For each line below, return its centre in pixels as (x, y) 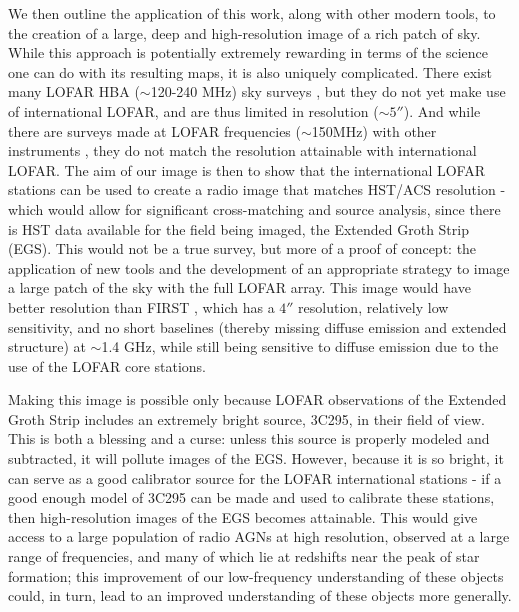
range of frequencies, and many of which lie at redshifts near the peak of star (244, 556)
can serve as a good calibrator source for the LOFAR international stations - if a (255, 477)
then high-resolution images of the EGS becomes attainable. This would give (243, 516)
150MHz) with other (374, 130)
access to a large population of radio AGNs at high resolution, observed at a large (259, 536)
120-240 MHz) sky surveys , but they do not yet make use (328, 91)
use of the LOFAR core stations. (107, 365)
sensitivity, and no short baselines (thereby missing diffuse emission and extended (257, 326)
